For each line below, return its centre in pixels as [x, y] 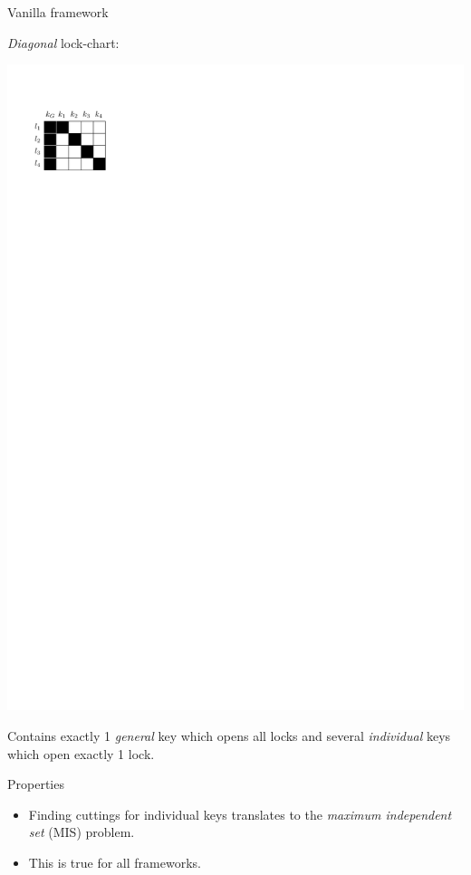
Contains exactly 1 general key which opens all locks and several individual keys [229, 735]
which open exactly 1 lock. [81, 753]
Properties [36, 784]
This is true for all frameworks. [115, 862]
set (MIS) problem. [82, 832]
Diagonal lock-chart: [63, 42]
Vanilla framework [58, 12]
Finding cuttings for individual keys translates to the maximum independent [240, 814]
